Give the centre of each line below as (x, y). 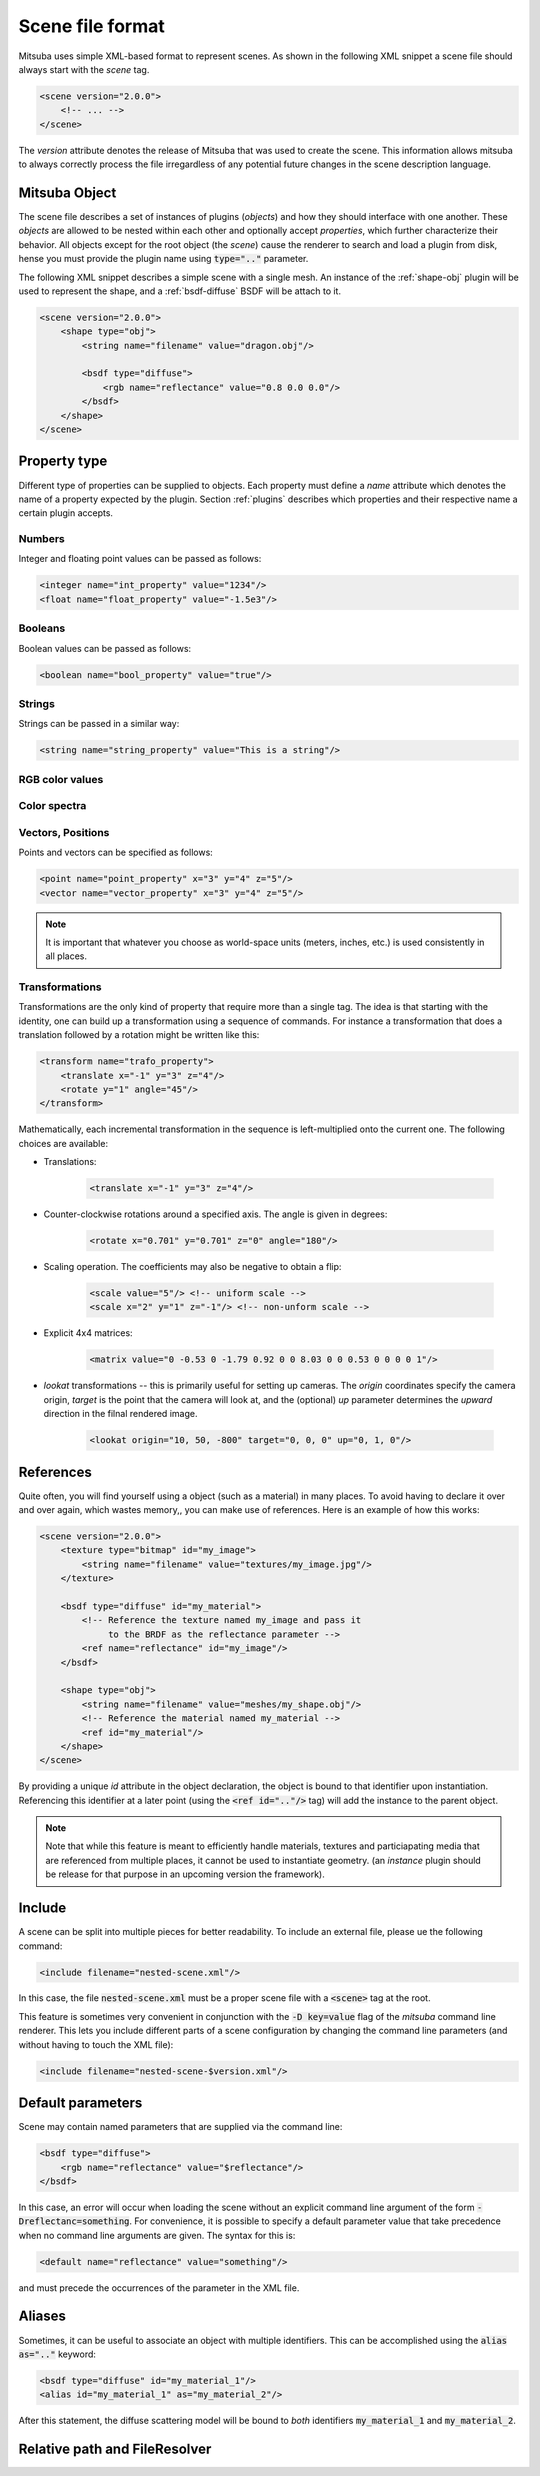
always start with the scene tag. (84, 69)
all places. (66, 956)
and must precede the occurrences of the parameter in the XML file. (159, 2287)
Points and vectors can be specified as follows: (116, 852)
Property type (63, 461)
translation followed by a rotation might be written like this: (139, 1035)
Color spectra (52, 806)
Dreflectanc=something (74, 2221)
